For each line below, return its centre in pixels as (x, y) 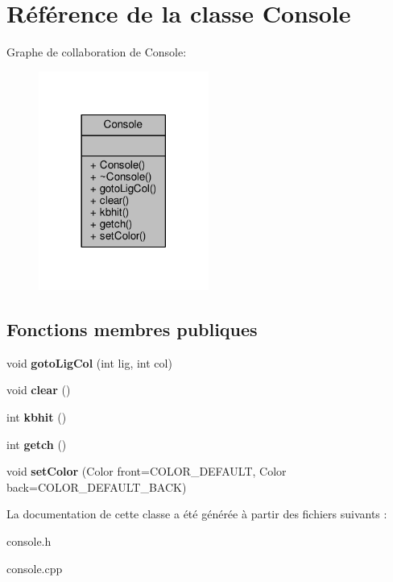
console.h (29, 540)
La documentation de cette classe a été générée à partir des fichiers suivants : (197, 514)
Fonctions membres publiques (132, 329)
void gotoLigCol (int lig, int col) (89, 362)
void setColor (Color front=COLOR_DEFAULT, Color (147, 471)
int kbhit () (37, 417)
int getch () (37, 444)
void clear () (39, 390)
